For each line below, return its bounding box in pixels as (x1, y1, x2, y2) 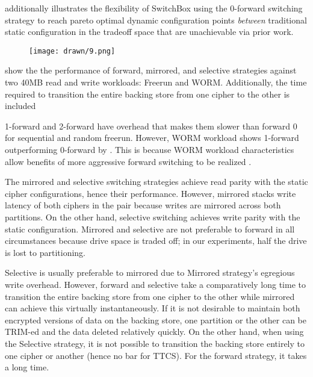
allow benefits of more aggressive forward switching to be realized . (5, 155, 252, 167)
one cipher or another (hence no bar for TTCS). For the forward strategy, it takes (5, 349, 307, 361)
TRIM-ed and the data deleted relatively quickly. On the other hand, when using (5, 325, 304, 338)
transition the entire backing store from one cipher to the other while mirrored (5, 290, 295, 302)
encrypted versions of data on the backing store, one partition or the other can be (5, 313, 306, 326)
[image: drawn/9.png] (29, 46, 116, 55)
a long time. (5, 361, 49, 373)
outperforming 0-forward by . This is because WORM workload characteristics (5, 143, 294, 155)
